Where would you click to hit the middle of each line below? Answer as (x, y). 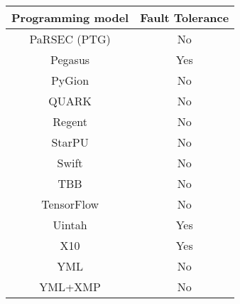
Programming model (70, 17)
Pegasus (70, 59)
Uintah (70, 225)
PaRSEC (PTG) (70, 39)
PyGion (70, 80)
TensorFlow (70, 204)
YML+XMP (70, 287)
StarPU (70, 142)
